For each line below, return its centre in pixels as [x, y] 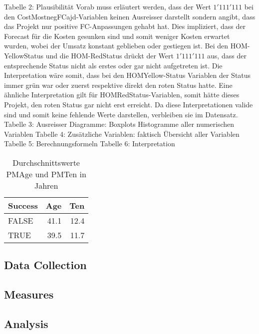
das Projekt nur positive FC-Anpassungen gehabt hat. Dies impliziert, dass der [125, 26]
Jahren [46, 185]
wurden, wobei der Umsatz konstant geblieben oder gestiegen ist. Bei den [116, 46]
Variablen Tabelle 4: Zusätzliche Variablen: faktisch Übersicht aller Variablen [122, 134]
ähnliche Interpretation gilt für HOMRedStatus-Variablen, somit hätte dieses [122, 95]
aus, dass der [227, 55]
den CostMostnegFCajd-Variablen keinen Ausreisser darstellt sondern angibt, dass [130, 16]
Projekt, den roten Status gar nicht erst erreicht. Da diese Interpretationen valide [129, 104]
